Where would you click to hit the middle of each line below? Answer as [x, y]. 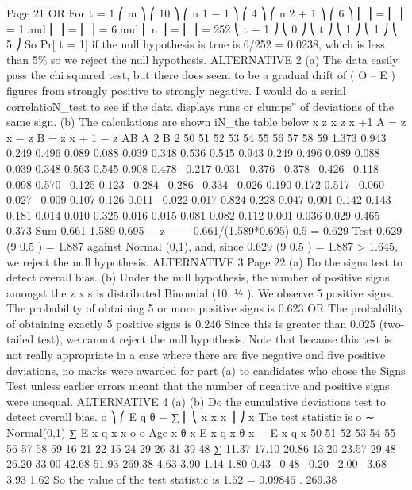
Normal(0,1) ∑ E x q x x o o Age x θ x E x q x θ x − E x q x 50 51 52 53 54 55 [201, 433]
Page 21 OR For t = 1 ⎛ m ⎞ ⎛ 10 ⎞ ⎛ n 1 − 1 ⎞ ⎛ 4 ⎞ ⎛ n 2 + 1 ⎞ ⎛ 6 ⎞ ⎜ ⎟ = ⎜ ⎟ [205, 13]
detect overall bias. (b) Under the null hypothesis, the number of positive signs [198, 277]
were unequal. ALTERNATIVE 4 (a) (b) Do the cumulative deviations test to [196, 401]
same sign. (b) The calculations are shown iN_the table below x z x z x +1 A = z [206, 122]
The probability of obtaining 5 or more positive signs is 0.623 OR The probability [205, 308]
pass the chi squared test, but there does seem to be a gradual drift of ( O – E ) [201, 75]
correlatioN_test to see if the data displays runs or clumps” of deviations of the [200, 106]
